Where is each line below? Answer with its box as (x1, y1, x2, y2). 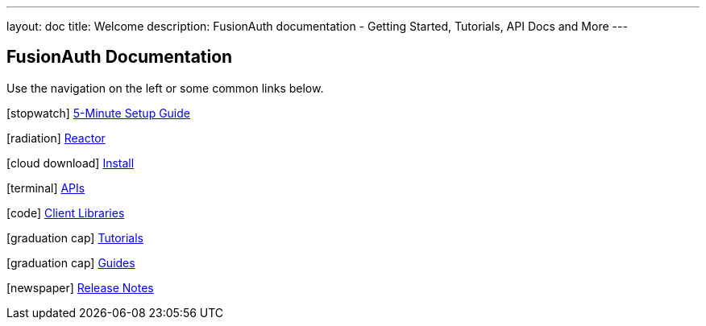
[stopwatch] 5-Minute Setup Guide (6, 105, 190, 120)
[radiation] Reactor (6, 130, 106, 145)
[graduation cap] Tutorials (6, 230, 143, 245)
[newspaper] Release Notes (6, 280, 154, 295)
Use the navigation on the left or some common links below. (6, 80, 324, 95)
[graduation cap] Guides (6, 255, 135, 270)
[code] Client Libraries (6, 205, 125, 220)
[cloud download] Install (6, 155, 135, 170)
